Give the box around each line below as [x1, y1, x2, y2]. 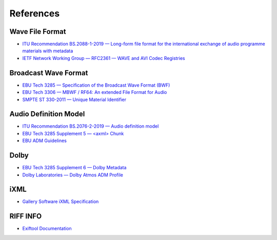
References [9, 8, 60, 19]
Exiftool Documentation [22, 226, 72, 232]
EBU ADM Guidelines [22, 137, 67, 144]
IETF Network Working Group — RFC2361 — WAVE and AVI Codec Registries [22, 55, 185, 61]
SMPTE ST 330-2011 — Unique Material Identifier [22, 96, 127, 103]
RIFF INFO [9, 212, 42, 221]
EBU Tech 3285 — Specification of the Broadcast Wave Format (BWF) [22, 82, 170, 88]
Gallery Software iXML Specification [22, 198, 99, 205]
